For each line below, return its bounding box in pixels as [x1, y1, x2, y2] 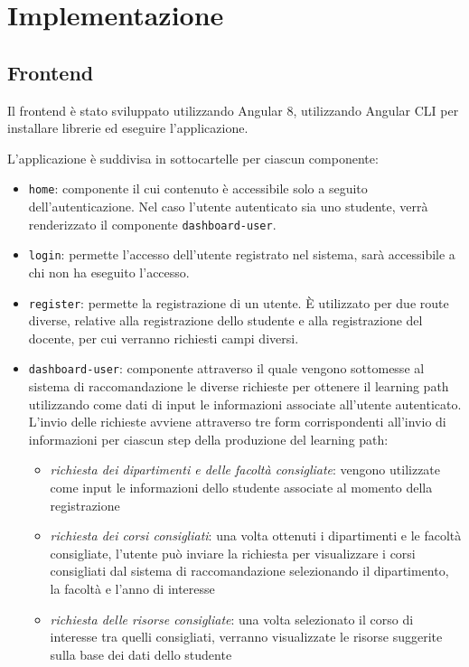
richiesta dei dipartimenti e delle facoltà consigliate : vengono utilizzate [50, 460, 441, 479]
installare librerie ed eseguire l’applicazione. [7, 118, 249, 137]
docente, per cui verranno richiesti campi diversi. [28, 328, 299, 347]
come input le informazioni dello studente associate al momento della [50, 477, 433, 496]
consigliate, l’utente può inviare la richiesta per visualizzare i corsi [50, 543, 416, 562]
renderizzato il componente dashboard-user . [28, 214, 277, 233]
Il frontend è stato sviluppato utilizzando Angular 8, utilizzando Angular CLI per [7, 100, 459, 119]
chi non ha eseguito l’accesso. [28, 262, 190, 281]
